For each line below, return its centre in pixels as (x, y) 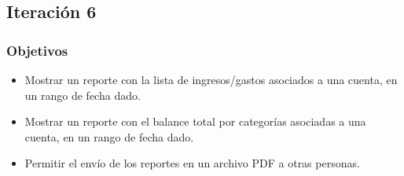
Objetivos (37, 50)
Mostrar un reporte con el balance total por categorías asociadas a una (195, 121)
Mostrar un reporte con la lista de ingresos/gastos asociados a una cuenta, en (211, 79)
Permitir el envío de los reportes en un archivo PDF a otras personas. (192, 163)
